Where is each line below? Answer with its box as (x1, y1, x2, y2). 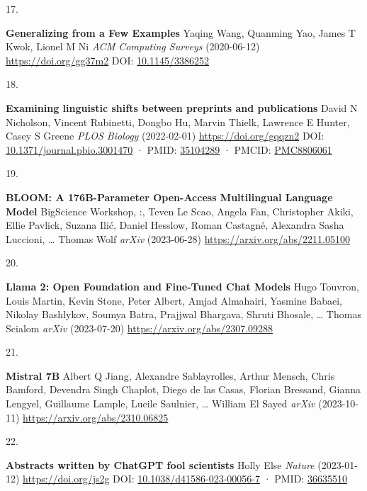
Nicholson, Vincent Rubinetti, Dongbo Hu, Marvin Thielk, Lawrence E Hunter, (6, 114, 350, 129)
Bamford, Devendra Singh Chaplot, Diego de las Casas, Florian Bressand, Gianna (6, 382, 361, 397)
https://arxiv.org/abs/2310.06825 (23, 410, 169, 424)
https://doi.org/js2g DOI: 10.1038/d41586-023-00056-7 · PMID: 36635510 (23, 471, 347, 486)
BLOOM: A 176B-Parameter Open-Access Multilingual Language (6, 189, 333, 204)
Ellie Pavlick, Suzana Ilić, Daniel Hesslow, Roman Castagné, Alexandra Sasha (6, 218, 344, 232)
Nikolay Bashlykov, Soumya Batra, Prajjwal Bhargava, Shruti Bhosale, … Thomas (6, 307, 361, 322)
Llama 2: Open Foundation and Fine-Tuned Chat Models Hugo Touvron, (6, 278, 359, 293)
